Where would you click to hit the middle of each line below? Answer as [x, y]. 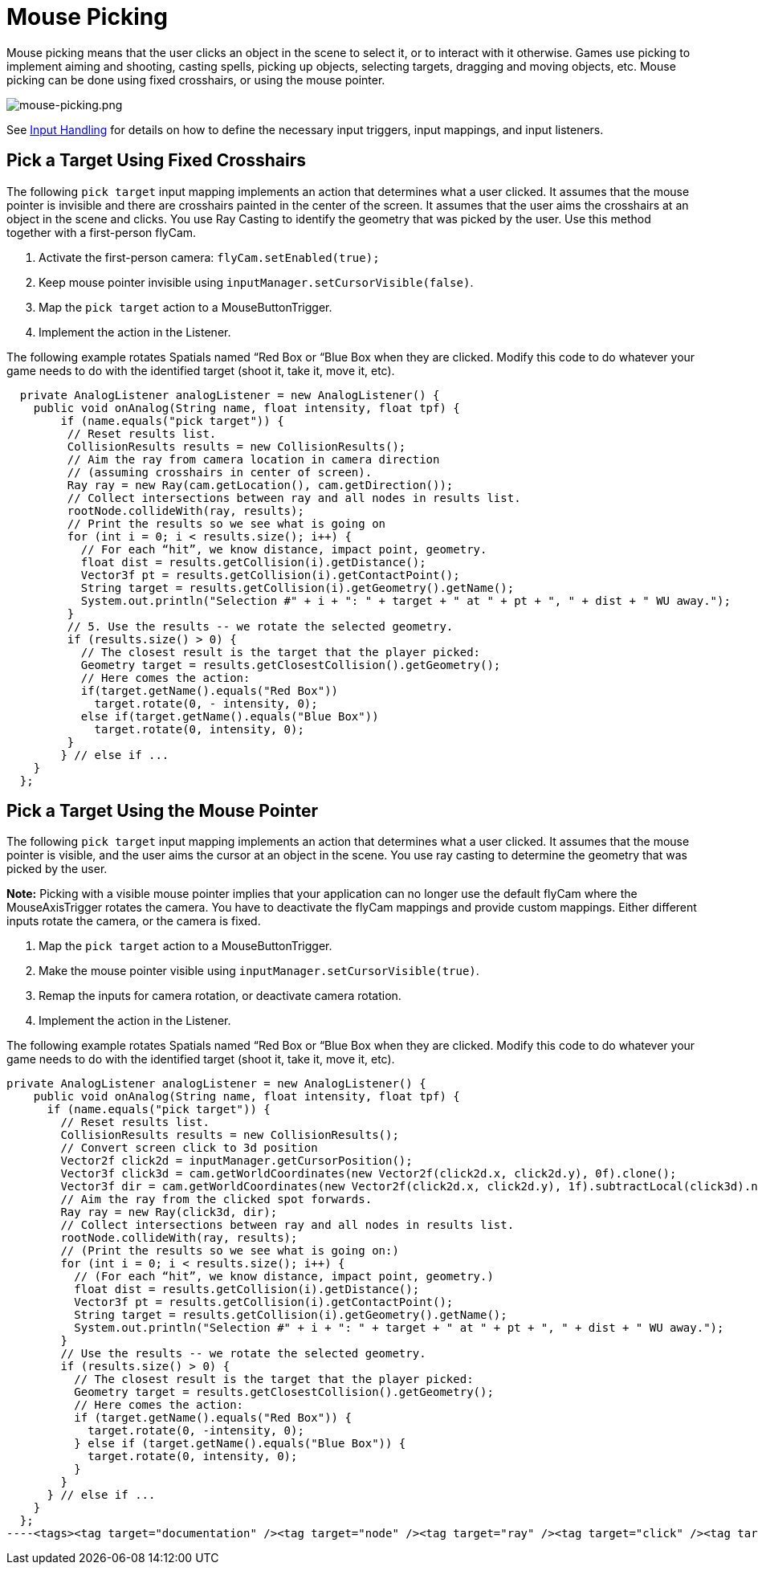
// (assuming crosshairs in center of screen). [220, 472]
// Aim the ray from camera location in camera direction [253, 459]
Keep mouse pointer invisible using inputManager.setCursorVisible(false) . [256, 282]
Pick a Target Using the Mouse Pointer [162, 811]
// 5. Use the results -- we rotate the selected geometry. [260, 626]
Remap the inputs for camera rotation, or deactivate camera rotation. [220, 996]
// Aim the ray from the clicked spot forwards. [216, 1200]
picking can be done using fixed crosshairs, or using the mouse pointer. [196, 80]
